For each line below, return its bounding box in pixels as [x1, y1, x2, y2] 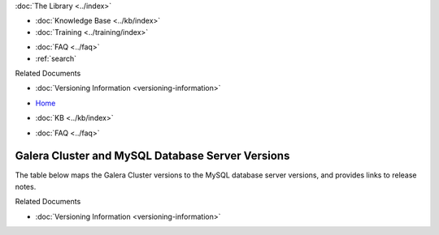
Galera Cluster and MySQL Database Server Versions [15, 149, 290, 163]
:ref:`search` [35, 53, 77, 63]
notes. [15, 182, 37, 191]
